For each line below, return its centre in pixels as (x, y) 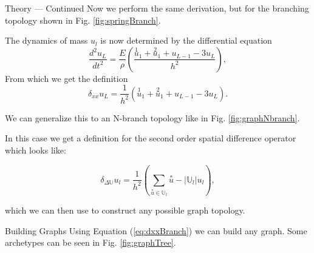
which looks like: (36, 150)
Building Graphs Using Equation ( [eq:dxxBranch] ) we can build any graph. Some (156, 230)
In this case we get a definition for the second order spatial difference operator (151, 138)
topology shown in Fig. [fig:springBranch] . (83, 20)
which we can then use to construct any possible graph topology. (125, 210)
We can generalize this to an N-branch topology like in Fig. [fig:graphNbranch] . (152, 117)
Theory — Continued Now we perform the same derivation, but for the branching (157, 8)
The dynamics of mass (46, 40)
